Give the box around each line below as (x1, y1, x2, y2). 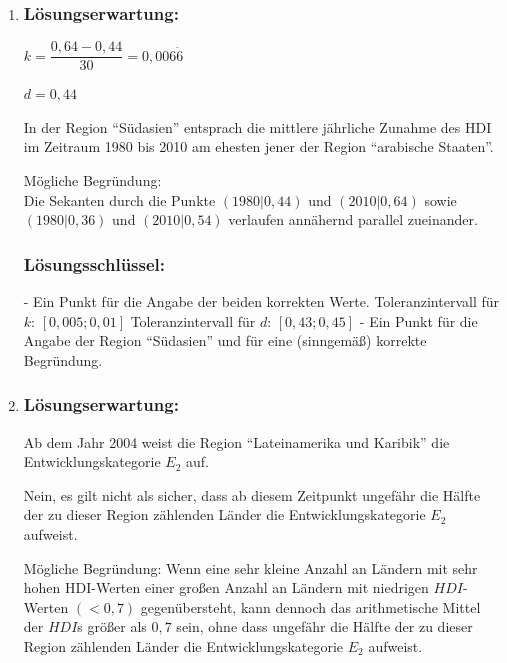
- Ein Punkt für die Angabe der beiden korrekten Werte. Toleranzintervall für (23, 291, 500, 312)
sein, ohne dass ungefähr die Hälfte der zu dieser (176, 616, 473, 637)
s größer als (77, 616, 147, 637)
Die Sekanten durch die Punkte (23, 189, 216, 210)
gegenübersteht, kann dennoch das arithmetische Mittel (140, 596, 481, 617)
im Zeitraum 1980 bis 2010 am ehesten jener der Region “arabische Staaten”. (23, 136, 494, 157)
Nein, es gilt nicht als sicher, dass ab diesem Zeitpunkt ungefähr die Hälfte (23, 484, 481, 505)
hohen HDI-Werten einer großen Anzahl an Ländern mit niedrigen (23, 577, 429, 598)
